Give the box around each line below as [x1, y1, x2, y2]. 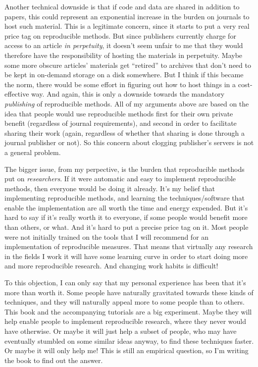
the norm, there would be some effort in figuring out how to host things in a [4, 79, 236, 89]
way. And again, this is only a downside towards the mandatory [31, 89, 225, 99]
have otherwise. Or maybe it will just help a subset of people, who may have [4, 326, 237, 336]
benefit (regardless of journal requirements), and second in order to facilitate [4, 118, 237, 128]
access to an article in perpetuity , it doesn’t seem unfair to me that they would [4, 40, 243, 51]
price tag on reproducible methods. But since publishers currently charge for [4, 30, 236, 41]
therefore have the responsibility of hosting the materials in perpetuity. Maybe [4, 50, 243, 60]
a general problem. [4, 147, 61, 157]
